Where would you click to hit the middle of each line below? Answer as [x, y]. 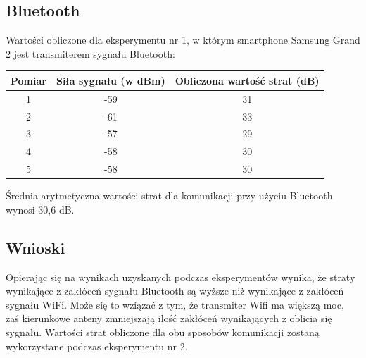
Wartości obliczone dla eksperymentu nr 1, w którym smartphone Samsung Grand [183, 40]
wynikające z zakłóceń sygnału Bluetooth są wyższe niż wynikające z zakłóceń [175, 291]
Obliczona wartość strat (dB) [247, 80]
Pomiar [29, 80]
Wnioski [36, 247]
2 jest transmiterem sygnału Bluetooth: [90, 53]
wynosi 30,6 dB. [40, 209]
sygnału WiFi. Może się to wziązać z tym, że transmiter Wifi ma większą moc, [175, 304]
